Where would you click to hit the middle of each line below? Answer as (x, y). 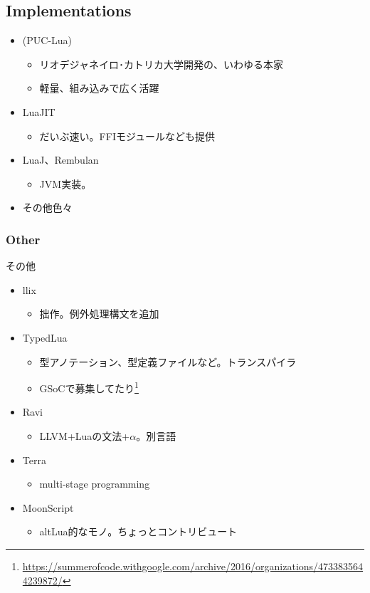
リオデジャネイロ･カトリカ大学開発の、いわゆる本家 (161, 64)
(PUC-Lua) (47, 40)
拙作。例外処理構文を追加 (99, 314)
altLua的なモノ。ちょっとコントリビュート (138, 531)
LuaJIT (39, 111)
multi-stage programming (95, 484)
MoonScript (48, 507)
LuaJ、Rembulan (60, 160)
